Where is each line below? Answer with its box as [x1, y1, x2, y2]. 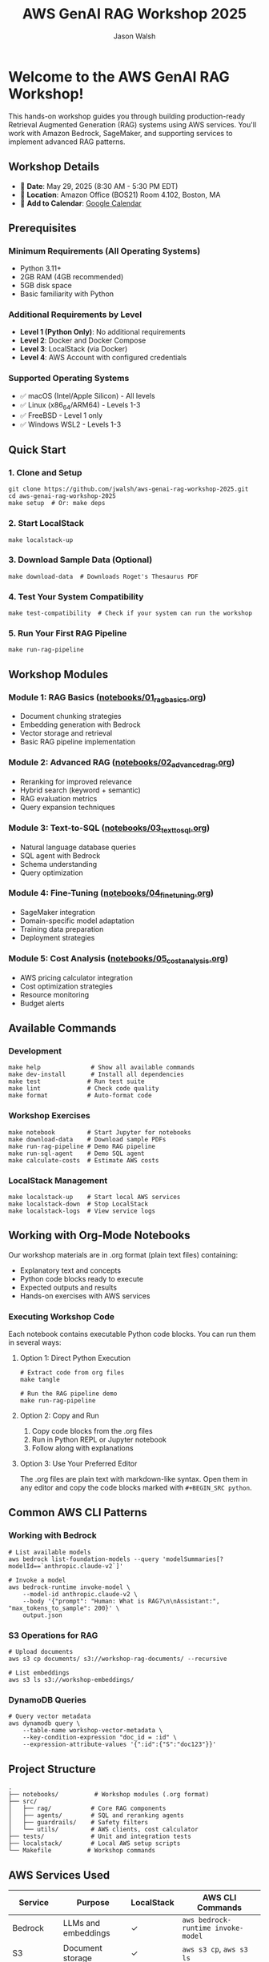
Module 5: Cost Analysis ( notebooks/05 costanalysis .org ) [8, 953, 229, 965]
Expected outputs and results [19, 1282, 118, 1292]
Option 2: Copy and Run [19, 1410, 100, 1421]
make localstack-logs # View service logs [8, 1206, 156, 1215]
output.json [22, 1611, 62, 1619]
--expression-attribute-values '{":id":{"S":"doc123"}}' [22, 1740, 217, 1749]
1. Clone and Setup [8, 467, 82, 478]
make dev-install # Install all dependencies [8, 1070, 184, 1079]
